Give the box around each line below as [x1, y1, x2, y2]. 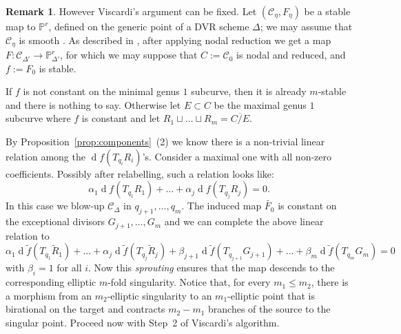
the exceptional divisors [6, 214, 105, 229]
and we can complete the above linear [164, 214, 324, 229]
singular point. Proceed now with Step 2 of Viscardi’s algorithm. [6, 315, 280, 329]
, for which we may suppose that [60, 48, 198, 62]
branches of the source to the [208, 302, 331, 316]
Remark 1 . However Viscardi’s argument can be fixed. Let [6, 4, 257, 18]
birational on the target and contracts [6, 302, 165, 316]
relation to [6, 228, 50, 242]
